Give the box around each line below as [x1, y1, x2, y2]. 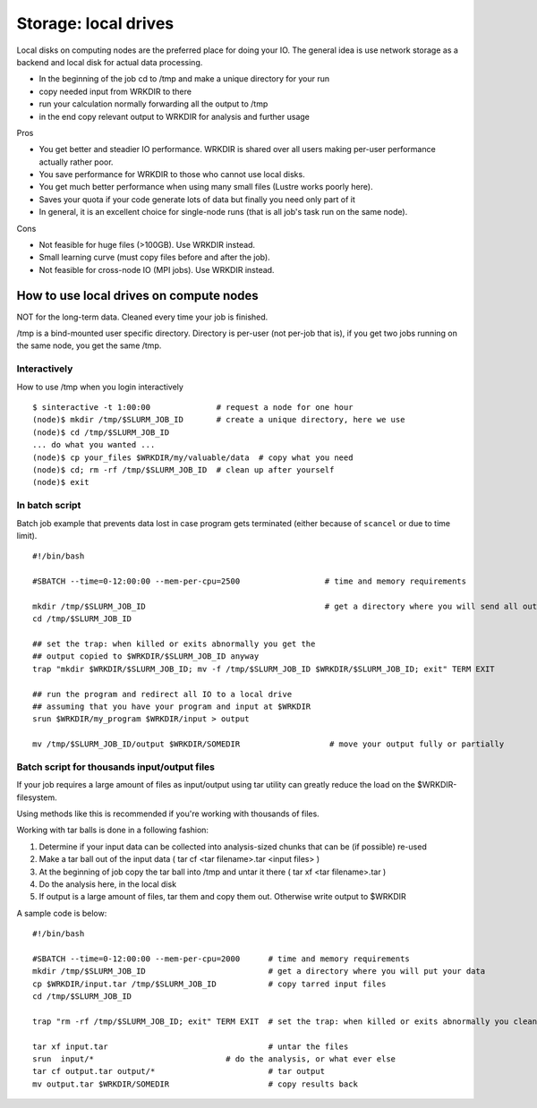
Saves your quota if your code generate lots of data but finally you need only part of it [38, 193, 355, 205]
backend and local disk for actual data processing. [16, 56, 203, 67]
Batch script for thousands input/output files [16, 761, 215, 773]
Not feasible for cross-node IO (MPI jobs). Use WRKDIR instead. [38, 264, 275, 275]
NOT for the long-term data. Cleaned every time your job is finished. [16, 311, 268, 322]
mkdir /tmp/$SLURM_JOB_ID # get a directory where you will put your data [32, 967, 486, 976]
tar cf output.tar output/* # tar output [32, 1066, 326, 1077]
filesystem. [16, 792, 57, 803]
